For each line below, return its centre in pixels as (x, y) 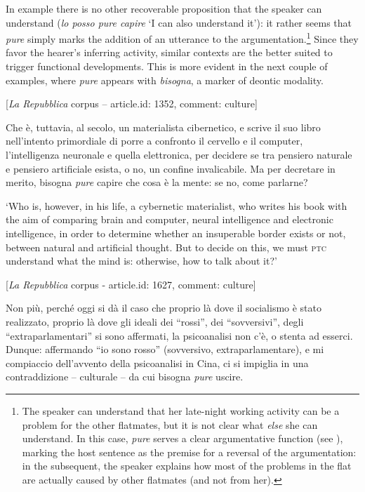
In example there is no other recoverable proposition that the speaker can (164, 8)
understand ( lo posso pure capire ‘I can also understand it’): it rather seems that (179, 22)
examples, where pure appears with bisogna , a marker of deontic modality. (165, 80)
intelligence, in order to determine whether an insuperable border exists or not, (176, 233)
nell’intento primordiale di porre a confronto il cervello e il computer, (154, 141)
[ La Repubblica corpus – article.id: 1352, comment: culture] (132, 104)
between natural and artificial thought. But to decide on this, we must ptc (166, 247)
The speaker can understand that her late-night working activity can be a (181, 410)
